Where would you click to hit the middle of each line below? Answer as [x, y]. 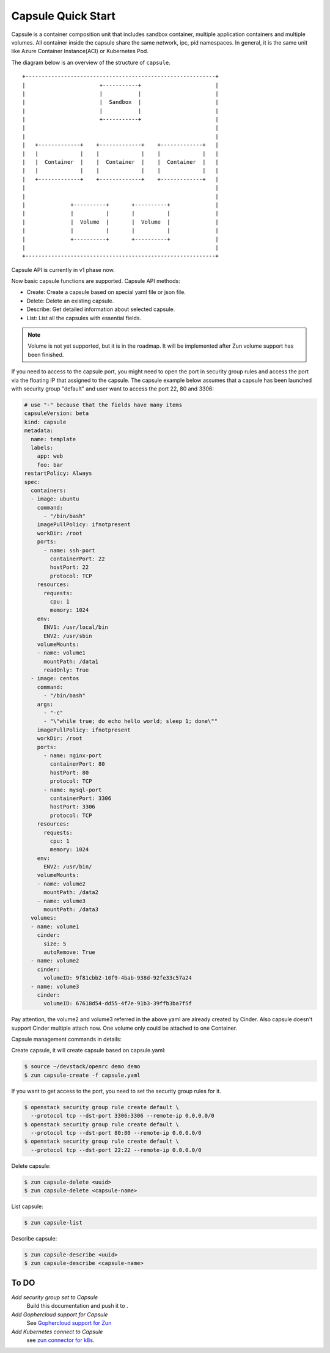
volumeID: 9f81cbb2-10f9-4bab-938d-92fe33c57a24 [118, 978]
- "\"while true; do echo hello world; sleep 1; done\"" [131, 721]
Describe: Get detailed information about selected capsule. [101, 309]
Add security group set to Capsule [55, 1297]
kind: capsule [45, 422]
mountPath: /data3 [71, 910]
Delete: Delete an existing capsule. [70, 301]
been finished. [46, 354]
